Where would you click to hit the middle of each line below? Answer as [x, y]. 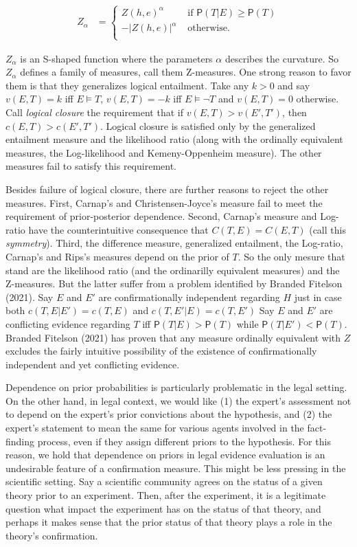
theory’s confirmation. [52, 535]
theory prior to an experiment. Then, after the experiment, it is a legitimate [166, 495]
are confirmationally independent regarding [189, 297]
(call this [327, 229]
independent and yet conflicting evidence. [93, 364]
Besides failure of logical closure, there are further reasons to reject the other [167, 189]
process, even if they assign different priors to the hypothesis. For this [184, 441]
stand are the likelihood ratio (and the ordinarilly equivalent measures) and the [173, 270]
